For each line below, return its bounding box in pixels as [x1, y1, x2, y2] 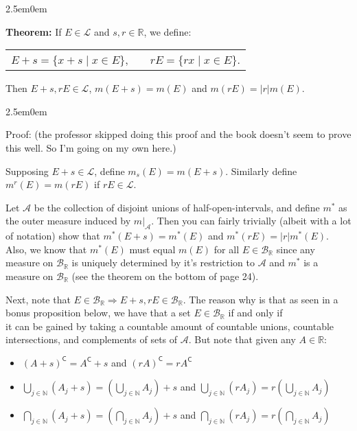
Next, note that [5, 292, 71, 306]
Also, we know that [5, 242, 87, 256]
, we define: [143, 24, 192, 38]
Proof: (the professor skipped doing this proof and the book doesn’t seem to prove [5, 127, 352, 141]
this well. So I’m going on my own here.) [5, 140, 176, 154]
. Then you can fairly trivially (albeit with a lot [151, 213, 352, 228]
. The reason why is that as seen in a [183, 292, 338, 306]
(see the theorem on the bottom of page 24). [71, 268, 259, 283]
